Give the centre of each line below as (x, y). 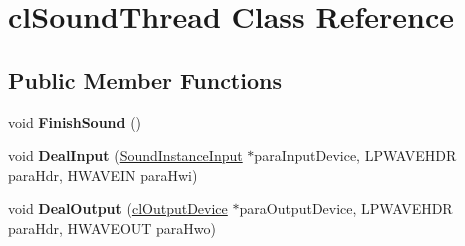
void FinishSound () (75, 121)
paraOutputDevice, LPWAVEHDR (346, 208)
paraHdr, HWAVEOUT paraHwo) (112, 227)
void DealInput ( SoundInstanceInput (125, 155)
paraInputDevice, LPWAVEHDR (355, 155)
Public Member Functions (145, 79)
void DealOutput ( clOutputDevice (118, 208)
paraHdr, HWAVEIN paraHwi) (103, 174)
